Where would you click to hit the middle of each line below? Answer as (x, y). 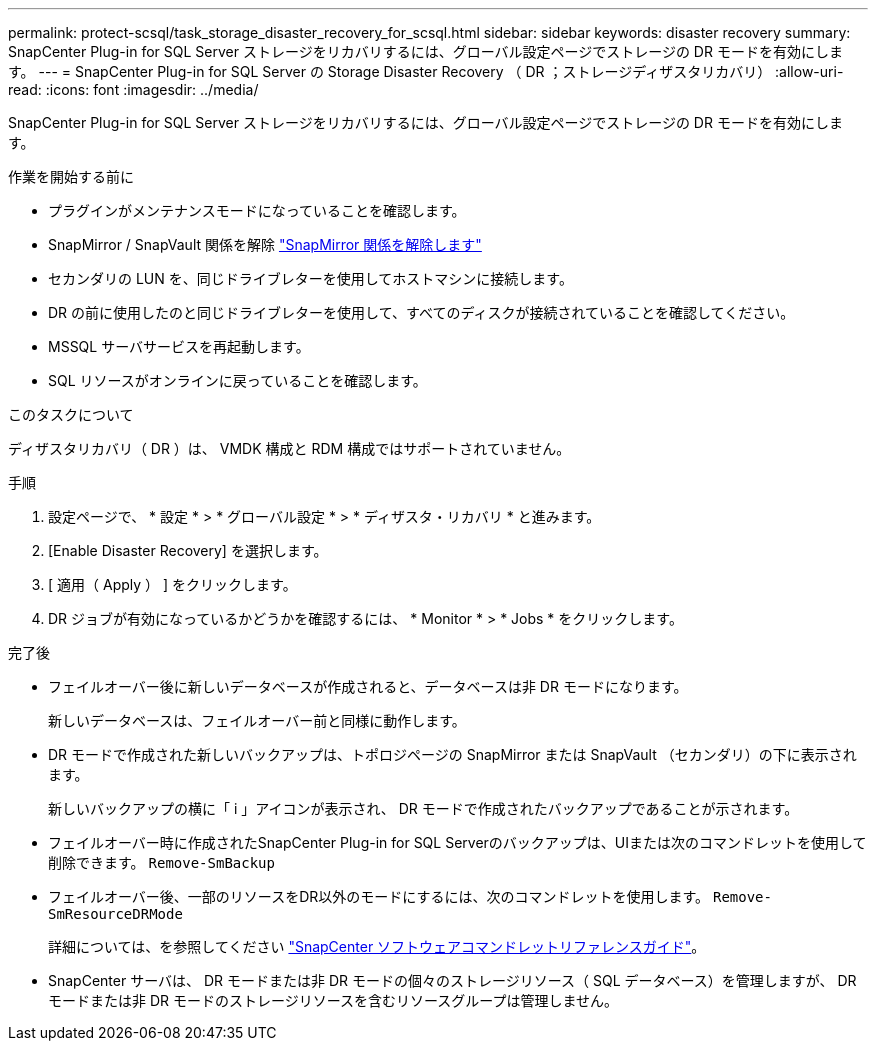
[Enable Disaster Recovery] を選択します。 (188, 550)
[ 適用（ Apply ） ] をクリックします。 (172, 584)
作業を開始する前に (71, 176)
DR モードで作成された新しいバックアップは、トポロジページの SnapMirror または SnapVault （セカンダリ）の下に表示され (452, 754)
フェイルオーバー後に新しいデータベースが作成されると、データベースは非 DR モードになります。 (368, 686)
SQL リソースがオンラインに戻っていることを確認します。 (237, 380)
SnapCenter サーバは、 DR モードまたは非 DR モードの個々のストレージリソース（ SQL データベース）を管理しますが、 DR (452, 980)
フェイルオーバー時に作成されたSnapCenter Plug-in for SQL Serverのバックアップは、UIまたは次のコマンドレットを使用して (457, 842)
